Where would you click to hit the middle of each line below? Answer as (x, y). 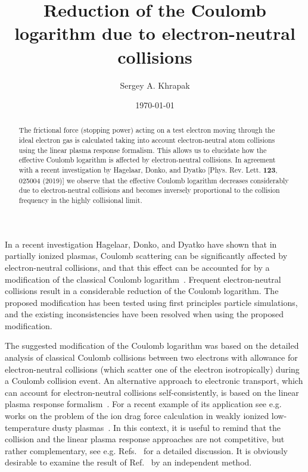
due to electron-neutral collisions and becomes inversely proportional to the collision (149, 190)
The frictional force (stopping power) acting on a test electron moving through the (147, 130)
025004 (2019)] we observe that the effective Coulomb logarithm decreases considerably (154, 180)
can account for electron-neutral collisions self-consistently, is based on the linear (152, 392)
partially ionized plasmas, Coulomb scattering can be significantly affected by (146, 256)
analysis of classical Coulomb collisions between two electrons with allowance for (151, 357)
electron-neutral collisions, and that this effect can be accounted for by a (137, 267)
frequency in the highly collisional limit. (80, 200)
